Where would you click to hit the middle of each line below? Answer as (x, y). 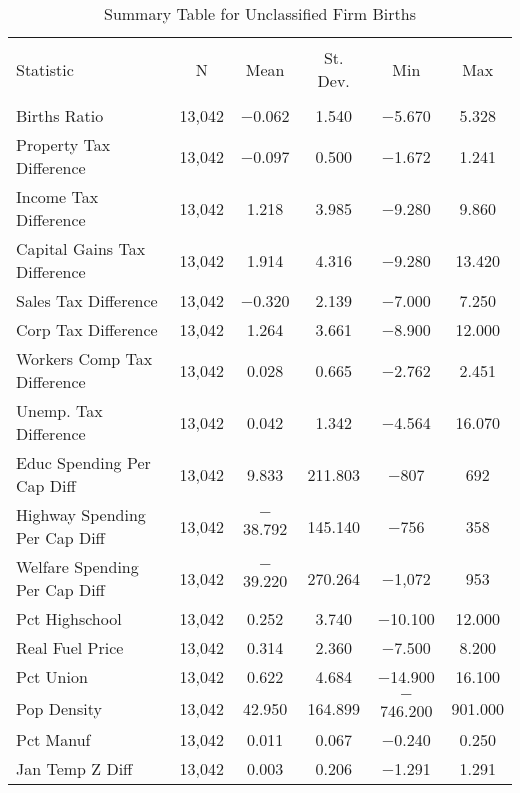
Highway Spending (81, 514)
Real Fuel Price (70, 647)
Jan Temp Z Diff (74, 768)
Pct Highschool (69, 618)
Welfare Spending (77, 566)
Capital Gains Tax (81, 248)
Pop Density (59, 708)
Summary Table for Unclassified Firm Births (260, 13)
